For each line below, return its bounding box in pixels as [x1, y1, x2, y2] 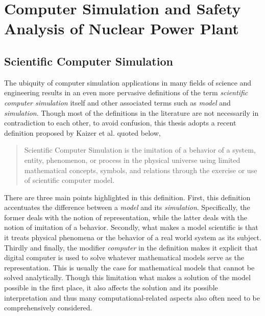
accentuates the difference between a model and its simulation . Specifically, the [4, 202, 250, 213]
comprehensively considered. [4, 302, 92, 313]
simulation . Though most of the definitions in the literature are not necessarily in [4, 107, 259, 118]
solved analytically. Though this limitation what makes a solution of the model [4, 272, 251, 283]
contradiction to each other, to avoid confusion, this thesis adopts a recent [4, 117, 236, 128]
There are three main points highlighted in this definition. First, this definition [4, 192, 251, 202]
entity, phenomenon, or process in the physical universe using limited [24, 154, 240, 165]
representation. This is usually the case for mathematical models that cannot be [4, 262, 255, 272]
